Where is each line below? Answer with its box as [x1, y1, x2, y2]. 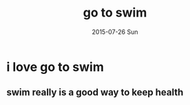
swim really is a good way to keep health [6, 86, 184, 98]
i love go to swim [6, 59, 104, 75]
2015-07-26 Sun [92, 28, 138, 36]
